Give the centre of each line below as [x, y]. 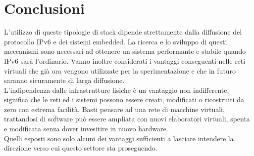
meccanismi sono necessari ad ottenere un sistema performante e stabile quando [125, 51]
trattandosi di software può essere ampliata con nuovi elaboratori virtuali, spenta [127, 119]
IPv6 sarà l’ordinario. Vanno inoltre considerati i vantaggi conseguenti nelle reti [125, 60]
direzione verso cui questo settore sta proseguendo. [81, 148]
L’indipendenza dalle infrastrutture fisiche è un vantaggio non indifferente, [117, 90]
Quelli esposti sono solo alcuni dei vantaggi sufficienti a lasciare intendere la [119, 138]
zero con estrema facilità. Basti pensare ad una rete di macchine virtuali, [114, 109]
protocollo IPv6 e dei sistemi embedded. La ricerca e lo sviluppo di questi [116, 41]
